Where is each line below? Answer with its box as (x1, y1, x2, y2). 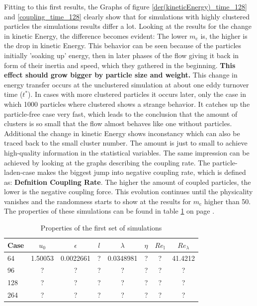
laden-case (4, 167, 35, 177)
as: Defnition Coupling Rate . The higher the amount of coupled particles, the (4, 176, 251, 187)
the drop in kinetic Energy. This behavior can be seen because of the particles (4, 40, 242, 51)
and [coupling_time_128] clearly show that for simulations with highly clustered (4, 11, 250, 21)
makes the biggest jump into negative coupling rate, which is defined (37, 167, 246, 177)
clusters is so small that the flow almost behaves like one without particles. (4, 118, 232, 129)
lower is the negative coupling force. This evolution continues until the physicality (4, 186, 253, 197)
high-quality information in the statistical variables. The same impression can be (4, 147, 250, 157)
